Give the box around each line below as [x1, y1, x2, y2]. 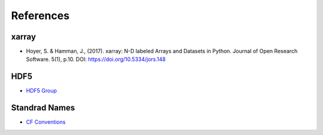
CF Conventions [26, 118, 66, 125]
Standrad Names [11, 103, 75, 113]
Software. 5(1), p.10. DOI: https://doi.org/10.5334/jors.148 [26, 56, 166, 63]
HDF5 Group [26, 87, 57, 94]
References [11, 9, 70, 22]
